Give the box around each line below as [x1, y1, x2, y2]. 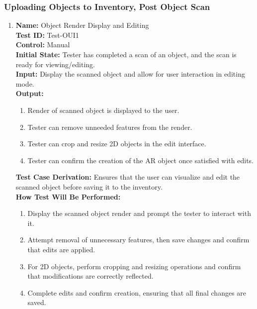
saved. [27, 297, 46, 308]
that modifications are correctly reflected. [27, 271, 154, 281]
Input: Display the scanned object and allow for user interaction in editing [15, 69, 245, 79]
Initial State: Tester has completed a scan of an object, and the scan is [15, 49, 237, 59]
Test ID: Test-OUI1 [15, 29, 79, 40]
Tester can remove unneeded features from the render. [27, 121, 192, 132]
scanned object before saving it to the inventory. [15, 181, 163, 192]
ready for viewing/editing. [15, 59, 95, 69]
